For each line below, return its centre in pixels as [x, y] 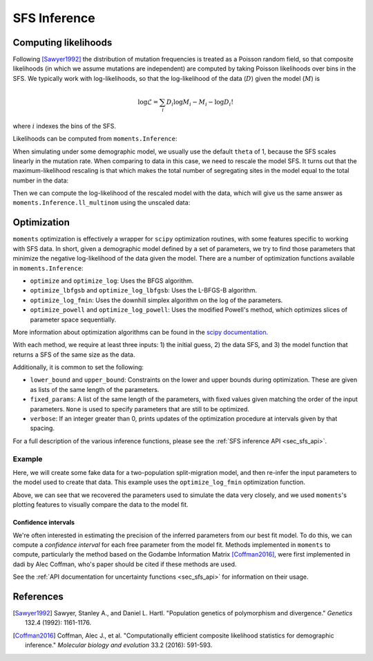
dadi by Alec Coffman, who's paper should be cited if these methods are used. [125, 564]
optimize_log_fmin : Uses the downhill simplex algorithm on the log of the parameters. [156, 300]
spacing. [42, 428]
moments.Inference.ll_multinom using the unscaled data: [102, 203]
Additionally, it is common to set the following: [78, 367]
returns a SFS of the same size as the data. [74, 354]
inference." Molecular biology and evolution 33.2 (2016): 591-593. [119, 645]
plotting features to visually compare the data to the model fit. [101, 505]
